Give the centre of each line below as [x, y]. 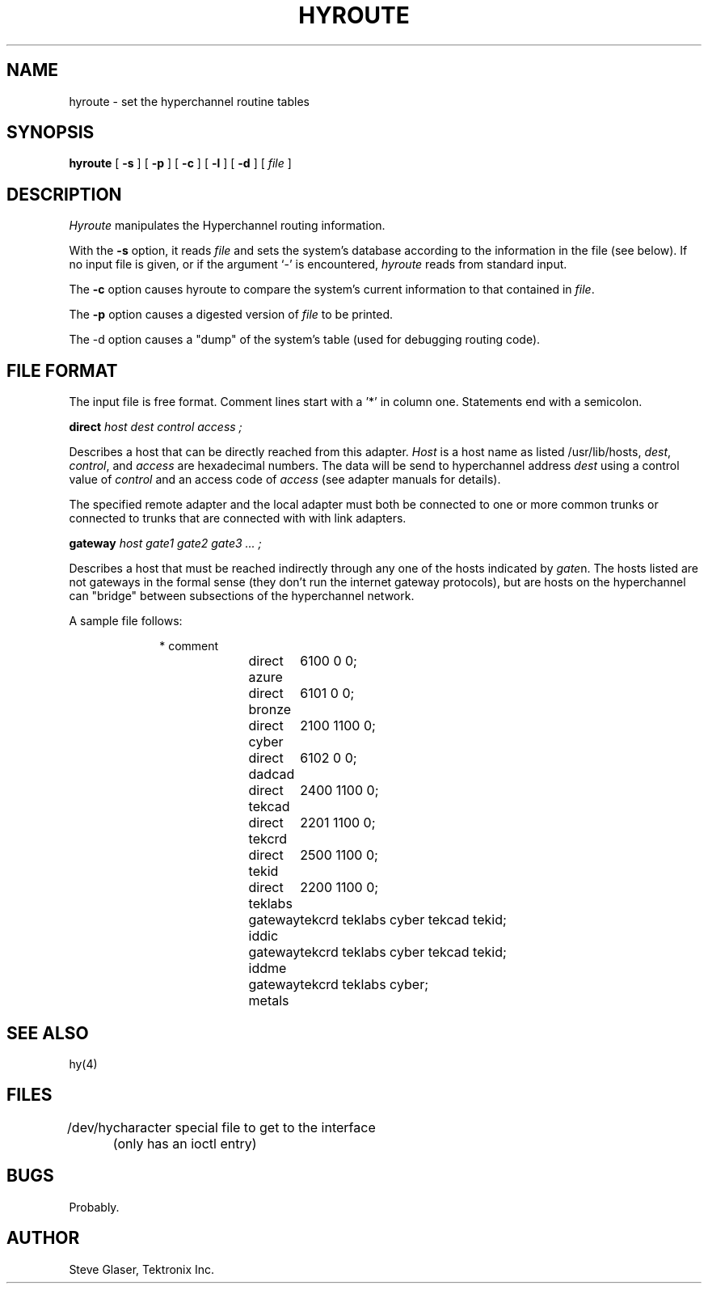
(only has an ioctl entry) [185, 1143]
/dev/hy [90, 1127]
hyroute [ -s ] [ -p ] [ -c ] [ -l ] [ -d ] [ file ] [180, 163]
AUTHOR [43, 1238]
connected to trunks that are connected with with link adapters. [238, 518]
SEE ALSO [48, 1033]
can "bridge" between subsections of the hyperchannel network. [242, 596]
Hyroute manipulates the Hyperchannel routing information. [227, 226]
